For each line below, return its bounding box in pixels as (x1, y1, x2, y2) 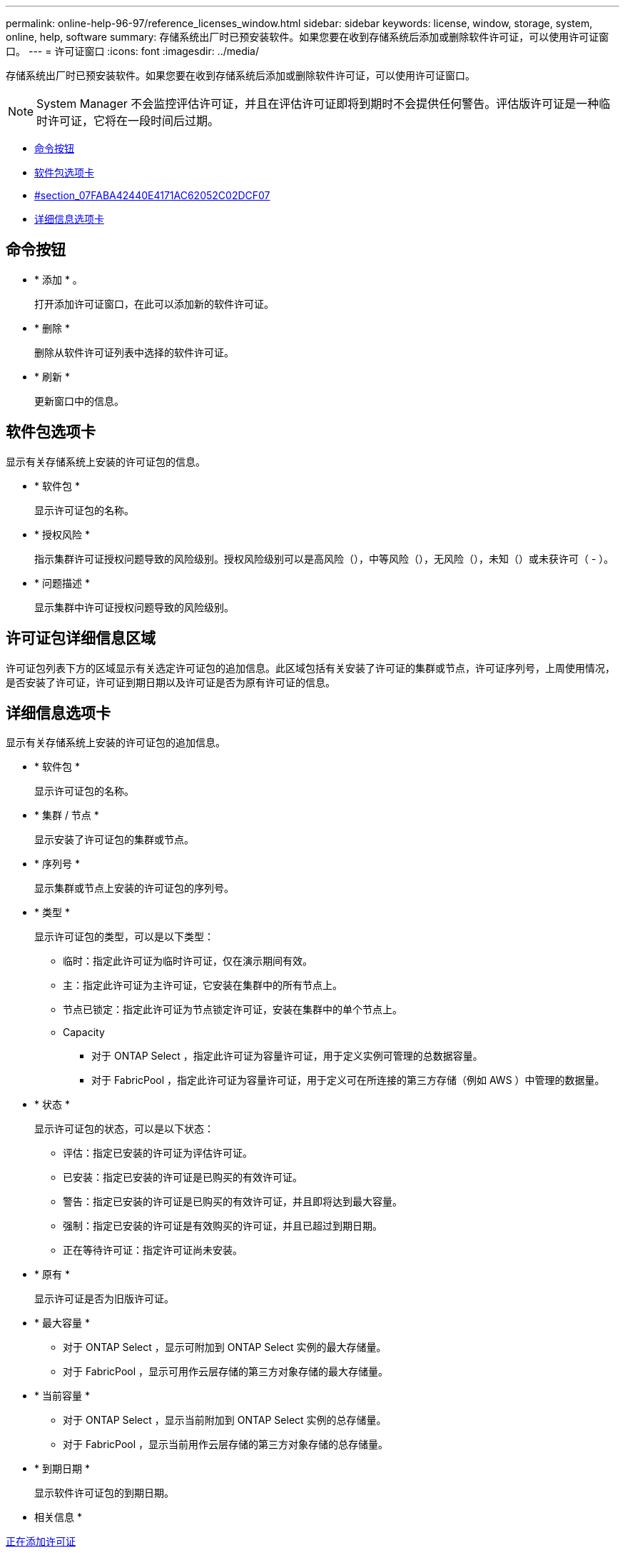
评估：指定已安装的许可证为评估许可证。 (63, 1147, 253, 1160)
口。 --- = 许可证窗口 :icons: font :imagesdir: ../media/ (6, 45, 260, 57)
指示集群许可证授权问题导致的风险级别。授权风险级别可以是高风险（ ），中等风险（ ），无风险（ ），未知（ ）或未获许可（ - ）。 (34, 552, 614, 565)
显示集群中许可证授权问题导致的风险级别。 (34, 600, 234, 613)
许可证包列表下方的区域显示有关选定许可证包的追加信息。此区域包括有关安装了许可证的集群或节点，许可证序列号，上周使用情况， (6, 661, 615, 674)
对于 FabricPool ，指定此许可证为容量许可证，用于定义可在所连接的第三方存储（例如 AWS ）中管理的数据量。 (91, 1074, 605, 1087)
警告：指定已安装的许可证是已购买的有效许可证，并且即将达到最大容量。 (63, 1195, 402, 1208)
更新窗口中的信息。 (34, 394, 124, 407)
